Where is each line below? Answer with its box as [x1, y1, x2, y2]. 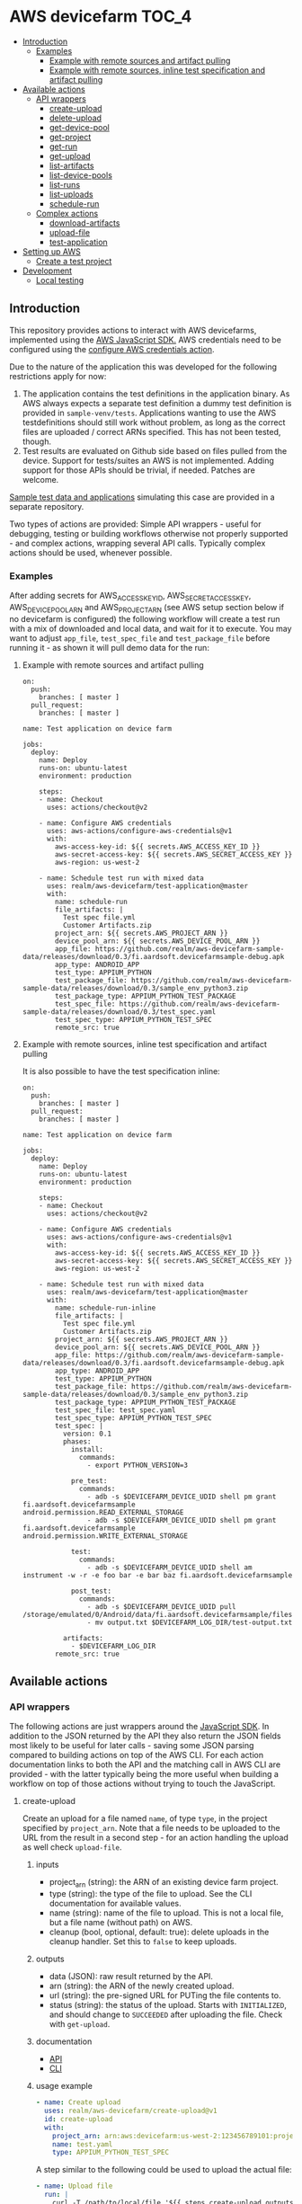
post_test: [70, 1586, 112, 1595]
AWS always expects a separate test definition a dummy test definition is [22, 397, 292, 408]
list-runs [49, 179, 81, 190]
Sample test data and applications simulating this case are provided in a [9, 492, 276, 502]
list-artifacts [49, 160, 94, 171]
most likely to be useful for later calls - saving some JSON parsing [9, 1740, 254, 1751]
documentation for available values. [49, 1898, 182, 1909]
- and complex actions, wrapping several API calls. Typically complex [9, 538, 266, 548]
